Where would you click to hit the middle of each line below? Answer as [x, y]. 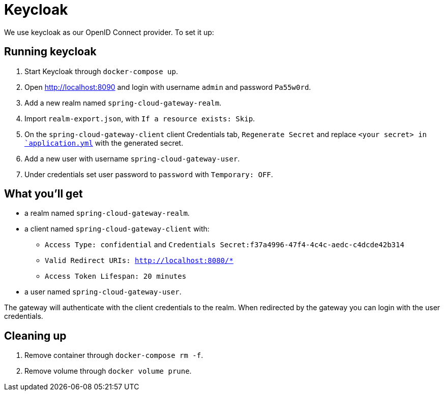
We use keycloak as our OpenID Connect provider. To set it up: [109, 32]
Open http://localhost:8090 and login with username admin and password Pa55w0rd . [168, 87]
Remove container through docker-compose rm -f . [114, 355]
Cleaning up [35, 336]
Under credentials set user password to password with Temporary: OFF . [149, 174]
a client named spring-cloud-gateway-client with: [117, 229]
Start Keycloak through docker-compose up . [101, 71]
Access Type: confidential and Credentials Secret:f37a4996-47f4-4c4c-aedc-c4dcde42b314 [225, 245]
